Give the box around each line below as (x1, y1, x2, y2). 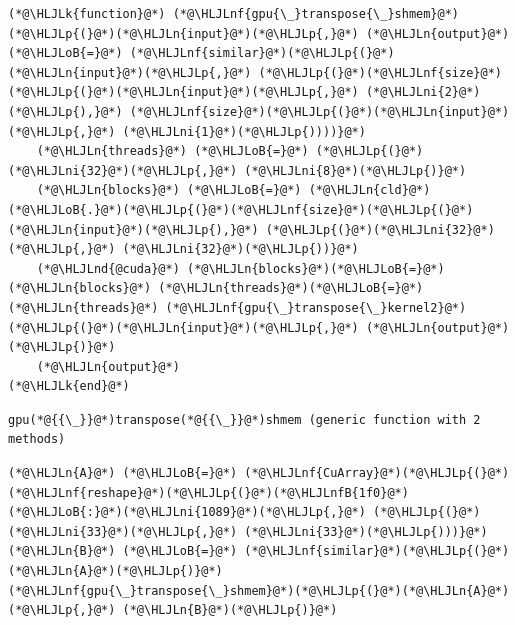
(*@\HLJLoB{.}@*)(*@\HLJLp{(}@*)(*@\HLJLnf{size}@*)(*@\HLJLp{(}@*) (8, 202, 474, 217)
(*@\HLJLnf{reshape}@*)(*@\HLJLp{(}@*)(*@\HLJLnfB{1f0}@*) (8, 485, 409, 500)
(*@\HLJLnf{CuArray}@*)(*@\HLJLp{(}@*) (244, 466, 510, 481)
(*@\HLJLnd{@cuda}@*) (36, 261, 180, 276)
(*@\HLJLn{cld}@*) (308, 183, 431, 198)
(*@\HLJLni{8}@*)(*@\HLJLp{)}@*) (244, 163, 467, 178)
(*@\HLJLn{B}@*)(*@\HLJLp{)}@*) (122, 603, 338, 618)
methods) (8, 432, 66, 447)
